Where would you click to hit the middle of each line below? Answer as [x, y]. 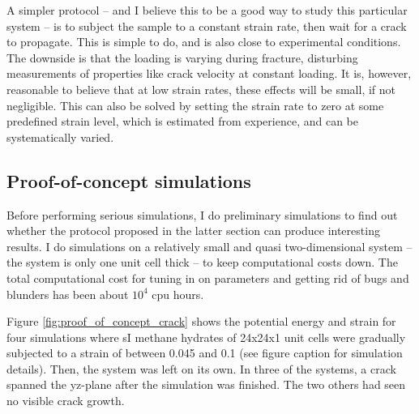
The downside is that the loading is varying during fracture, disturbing [182, 57]
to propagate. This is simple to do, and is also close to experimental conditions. [204, 42]
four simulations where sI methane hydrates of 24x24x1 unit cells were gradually [206, 337]
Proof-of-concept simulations [129, 180]
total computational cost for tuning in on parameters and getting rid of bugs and [208, 277]
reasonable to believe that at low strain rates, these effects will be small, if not [201, 89]
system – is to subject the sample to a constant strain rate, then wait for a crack [207, 26]
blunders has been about [68, 294]
